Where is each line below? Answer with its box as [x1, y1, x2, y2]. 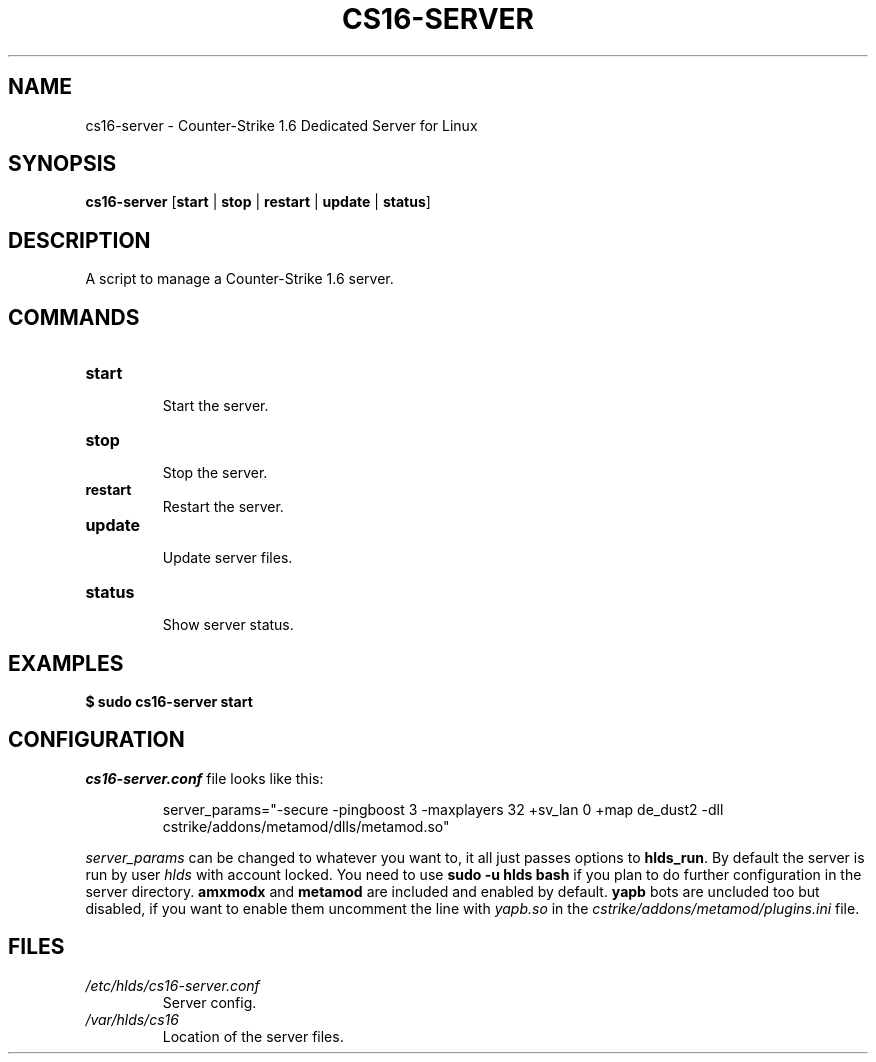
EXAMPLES [8, 650, 124, 676]
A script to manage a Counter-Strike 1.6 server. [85, 270, 394, 288]
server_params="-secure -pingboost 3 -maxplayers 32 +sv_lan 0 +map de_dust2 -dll [162, 800, 724, 818]
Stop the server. [162, 464, 268, 482]
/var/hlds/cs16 [85, 1010, 179, 1028]
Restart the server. [162, 498, 284, 516]
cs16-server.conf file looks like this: [85, 769, 324, 787]
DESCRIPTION [8, 227, 151, 253]
